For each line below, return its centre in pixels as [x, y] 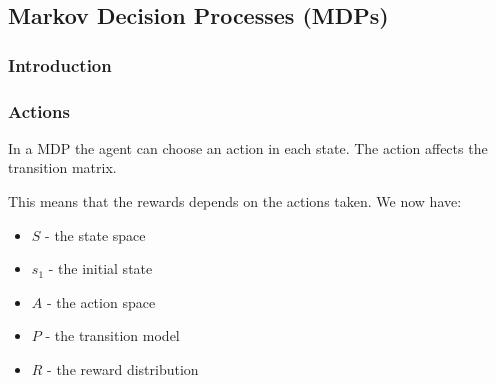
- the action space [101, 301]
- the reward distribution [123, 369]
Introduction [60, 64]
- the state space [95, 234]
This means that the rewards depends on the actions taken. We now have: [235, 201]
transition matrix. [62, 167]
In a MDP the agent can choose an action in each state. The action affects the [248, 147]
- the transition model [112, 335]
